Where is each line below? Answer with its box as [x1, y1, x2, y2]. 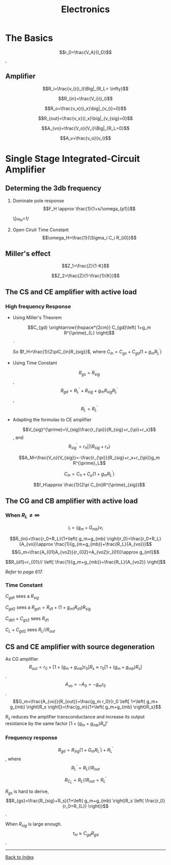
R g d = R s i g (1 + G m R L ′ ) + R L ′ [58, 746, 113, 754]
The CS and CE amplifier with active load [5, 287, 137, 296]
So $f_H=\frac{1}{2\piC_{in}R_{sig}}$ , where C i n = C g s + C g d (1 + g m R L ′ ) [12, 348, 162, 356]
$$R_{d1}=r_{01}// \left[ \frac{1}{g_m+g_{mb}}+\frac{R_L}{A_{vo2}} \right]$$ [5, 559, 166, 565]
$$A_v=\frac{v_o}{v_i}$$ [60, 135, 111, 141]
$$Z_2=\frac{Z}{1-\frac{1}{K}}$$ [51, 273, 120, 279]
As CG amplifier [5, 656, 39, 662]
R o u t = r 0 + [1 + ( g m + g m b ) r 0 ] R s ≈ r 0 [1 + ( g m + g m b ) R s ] [28, 664, 142, 671]
